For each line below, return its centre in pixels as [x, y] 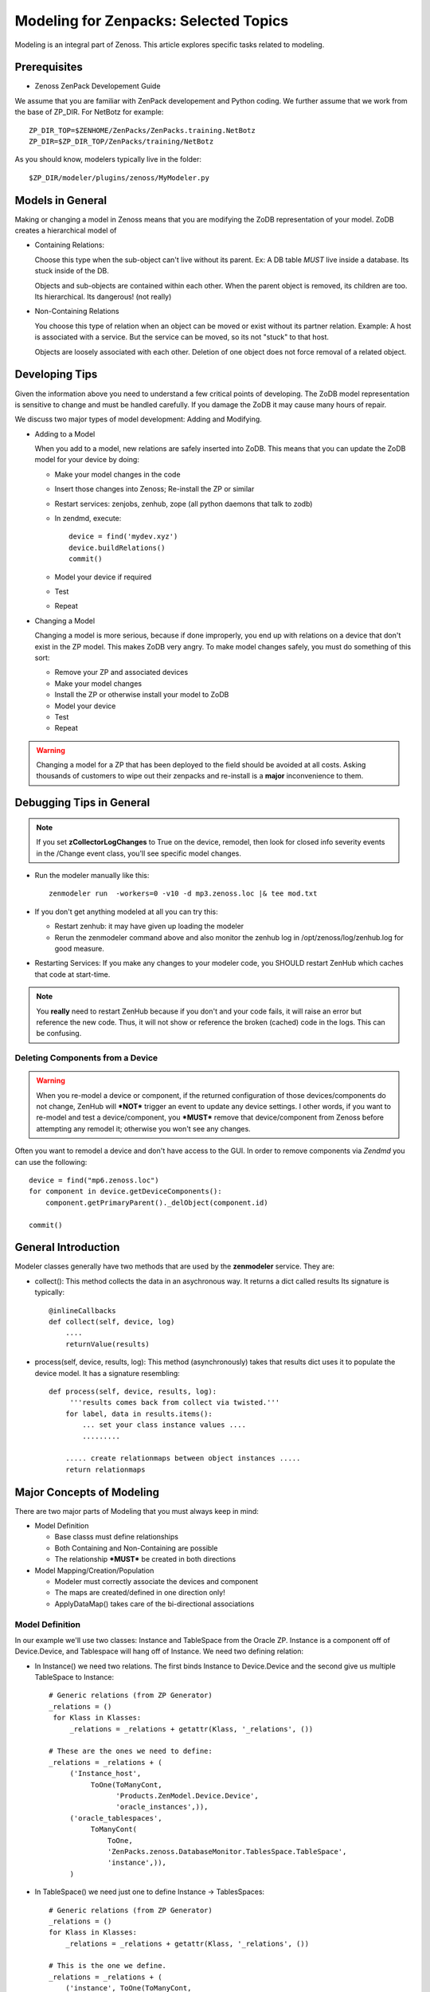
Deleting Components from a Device [86, 1058]
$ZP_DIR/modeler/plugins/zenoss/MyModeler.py [119, 178]
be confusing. [59, 1033]
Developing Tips [56, 374]
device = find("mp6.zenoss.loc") [94, 1180]
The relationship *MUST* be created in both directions [145, 1559]
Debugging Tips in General [82, 803]
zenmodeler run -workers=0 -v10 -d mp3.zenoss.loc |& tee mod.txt [183, 894]
